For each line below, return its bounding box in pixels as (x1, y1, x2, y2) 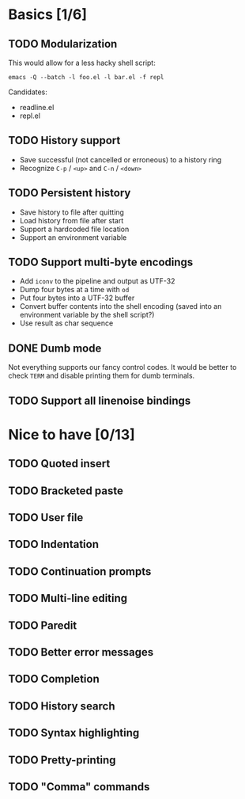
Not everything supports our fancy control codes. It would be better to (8, 363, 237, 372)
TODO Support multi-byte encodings (8, 256, 194, 269)
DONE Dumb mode (8, 341, 102, 355)
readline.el (19, 103, 55, 112)
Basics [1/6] (8, 6, 88, 24)
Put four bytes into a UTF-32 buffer (19, 293, 135, 302)
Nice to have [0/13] (8, 425, 136, 443)
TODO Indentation (8, 538, 99, 551)
